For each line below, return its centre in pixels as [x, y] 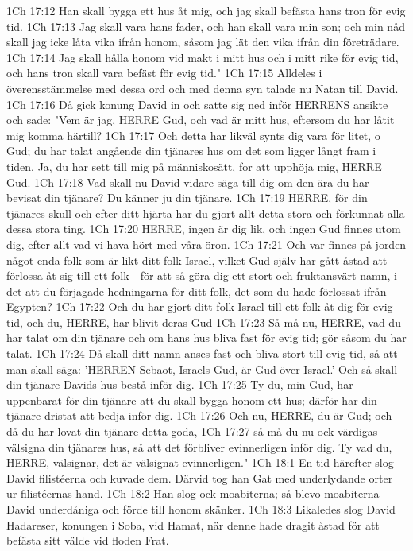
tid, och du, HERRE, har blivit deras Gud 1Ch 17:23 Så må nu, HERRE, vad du [204, 322]
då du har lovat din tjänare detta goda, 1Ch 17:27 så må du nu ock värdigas [192, 431]
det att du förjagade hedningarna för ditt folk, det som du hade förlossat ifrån [197, 291]
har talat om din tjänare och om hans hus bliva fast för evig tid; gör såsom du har [206, 338]
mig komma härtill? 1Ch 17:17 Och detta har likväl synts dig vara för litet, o [193, 135]
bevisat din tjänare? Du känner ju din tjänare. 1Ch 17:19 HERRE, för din [187, 198]
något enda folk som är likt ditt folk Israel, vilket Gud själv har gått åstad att [197, 260]
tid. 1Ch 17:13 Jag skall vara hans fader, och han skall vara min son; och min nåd [206, 26]
